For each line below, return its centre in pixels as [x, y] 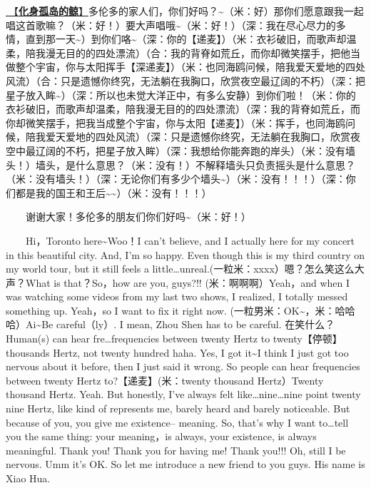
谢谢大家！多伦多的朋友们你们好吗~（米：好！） [138, 217]
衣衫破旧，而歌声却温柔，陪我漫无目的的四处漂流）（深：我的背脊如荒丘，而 [183, 109]
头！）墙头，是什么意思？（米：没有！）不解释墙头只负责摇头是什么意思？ [181, 164]
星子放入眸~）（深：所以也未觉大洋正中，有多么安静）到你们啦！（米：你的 [181, 95]
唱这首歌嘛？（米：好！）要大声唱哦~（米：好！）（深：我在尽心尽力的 [171, 25]
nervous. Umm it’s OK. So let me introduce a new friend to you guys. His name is [185, 464]
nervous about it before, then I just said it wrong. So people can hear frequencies [183, 366]
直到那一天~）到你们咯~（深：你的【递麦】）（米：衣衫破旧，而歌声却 [186, 39]
